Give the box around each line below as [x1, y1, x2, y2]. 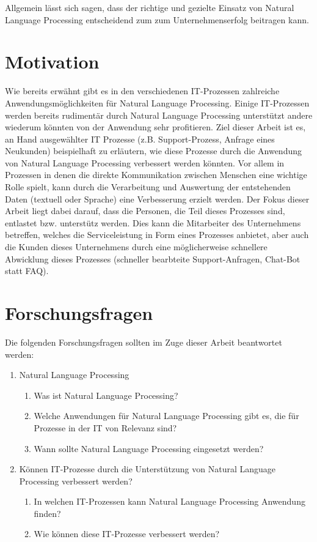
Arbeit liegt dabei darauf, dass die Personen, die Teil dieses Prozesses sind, [5, 204, 285, 217]
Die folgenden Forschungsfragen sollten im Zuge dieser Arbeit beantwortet [5, 335, 282, 348]
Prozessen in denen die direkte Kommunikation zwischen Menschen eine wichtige [5, 168, 307, 181]
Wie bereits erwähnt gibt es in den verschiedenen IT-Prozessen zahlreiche [5, 84, 280, 97]
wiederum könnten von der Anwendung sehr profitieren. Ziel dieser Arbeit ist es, [5, 121, 306, 133]
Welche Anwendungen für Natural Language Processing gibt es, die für [34, 409, 299, 422]
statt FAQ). [5, 264, 49, 277]
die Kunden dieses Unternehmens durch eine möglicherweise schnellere [5, 240, 268, 253]
